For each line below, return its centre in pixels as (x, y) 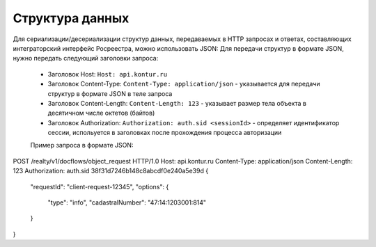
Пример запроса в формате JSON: (82, 145)
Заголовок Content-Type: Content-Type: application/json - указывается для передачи (184, 84)
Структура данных (71, 18)
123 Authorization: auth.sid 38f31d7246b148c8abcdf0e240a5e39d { (111, 171)
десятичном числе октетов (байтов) (101, 113)
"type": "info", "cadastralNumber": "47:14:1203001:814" (127, 202)
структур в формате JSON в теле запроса (110, 93)
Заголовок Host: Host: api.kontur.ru (107, 74)
